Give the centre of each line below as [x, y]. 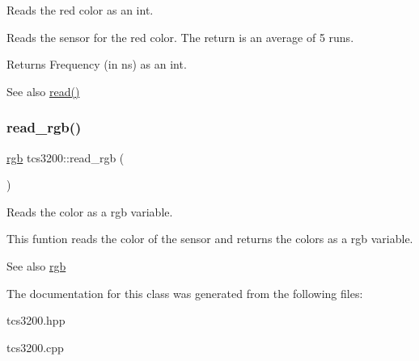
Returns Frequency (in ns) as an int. [97, 64]
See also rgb [36, 265]
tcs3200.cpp [35, 347]
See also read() [43, 91]
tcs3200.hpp [36, 320]
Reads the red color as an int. [80, 10]
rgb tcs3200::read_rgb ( [66, 157]
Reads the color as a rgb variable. [90, 211]
